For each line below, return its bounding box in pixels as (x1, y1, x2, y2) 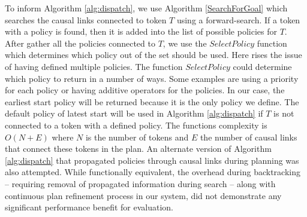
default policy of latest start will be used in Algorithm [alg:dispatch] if (5, 107, 263, 120)
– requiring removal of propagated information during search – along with (5, 177, 276, 190)
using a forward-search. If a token (176, 13, 300, 26)
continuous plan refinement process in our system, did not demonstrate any (5, 189, 282, 201)
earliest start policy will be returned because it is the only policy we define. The (5, 95, 299, 108)
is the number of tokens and (85, 130, 189, 143)
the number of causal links (200, 130, 297, 143)
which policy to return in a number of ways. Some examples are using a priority (5, 72, 299, 84)
